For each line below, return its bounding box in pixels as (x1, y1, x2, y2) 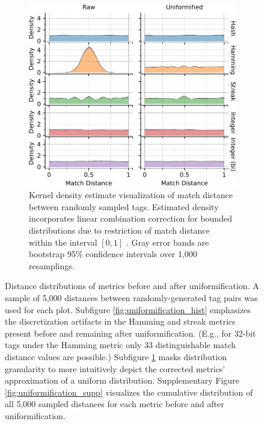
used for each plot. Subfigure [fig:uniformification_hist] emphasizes (5, 303, 251, 316)
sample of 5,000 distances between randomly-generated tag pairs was (5, 291, 258, 304)
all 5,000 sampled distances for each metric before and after (5, 397, 224, 410)
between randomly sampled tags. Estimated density (29, 200, 219, 213)
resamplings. (29, 259, 75, 272)
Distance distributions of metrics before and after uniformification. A (5, 279, 259, 292)
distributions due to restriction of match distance (29, 224, 210, 237)
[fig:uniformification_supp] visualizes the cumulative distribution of (5, 385, 253, 398)
